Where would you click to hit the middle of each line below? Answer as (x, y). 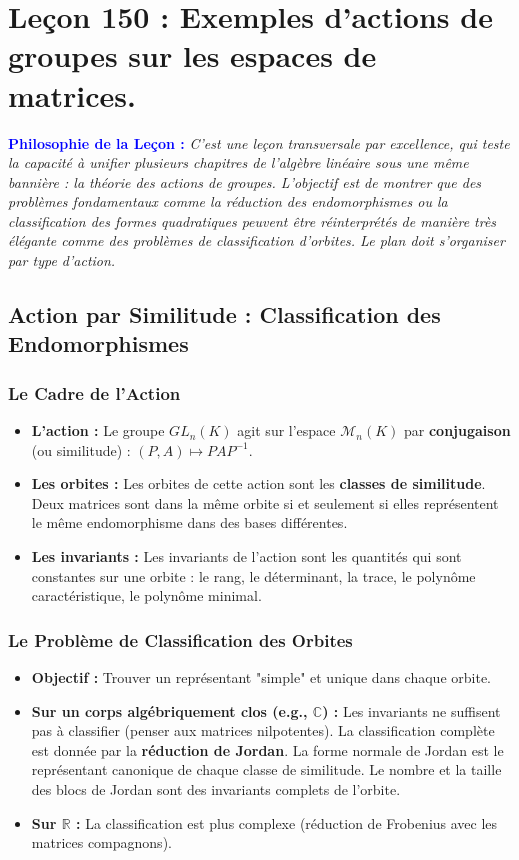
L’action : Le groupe (98, 430)
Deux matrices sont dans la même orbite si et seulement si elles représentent (265, 502)
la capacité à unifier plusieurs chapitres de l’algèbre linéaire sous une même (238, 162)
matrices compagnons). (101, 842)
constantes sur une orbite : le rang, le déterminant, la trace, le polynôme (253, 575)
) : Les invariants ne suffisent (411, 710)
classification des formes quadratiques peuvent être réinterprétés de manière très (252, 220)
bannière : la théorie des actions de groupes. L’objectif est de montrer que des (245, 181)
